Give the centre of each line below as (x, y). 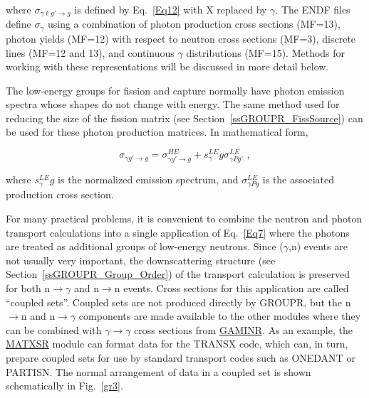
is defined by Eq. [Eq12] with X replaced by (171, 9)
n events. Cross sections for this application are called (232, 288)
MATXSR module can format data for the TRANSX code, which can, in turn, (177, 344)
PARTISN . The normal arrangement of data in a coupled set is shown (158, 371)
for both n (28, 288)
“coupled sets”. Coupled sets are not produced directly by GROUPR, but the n (178, 302)
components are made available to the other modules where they (220, 316)
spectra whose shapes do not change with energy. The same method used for (173, 104)
